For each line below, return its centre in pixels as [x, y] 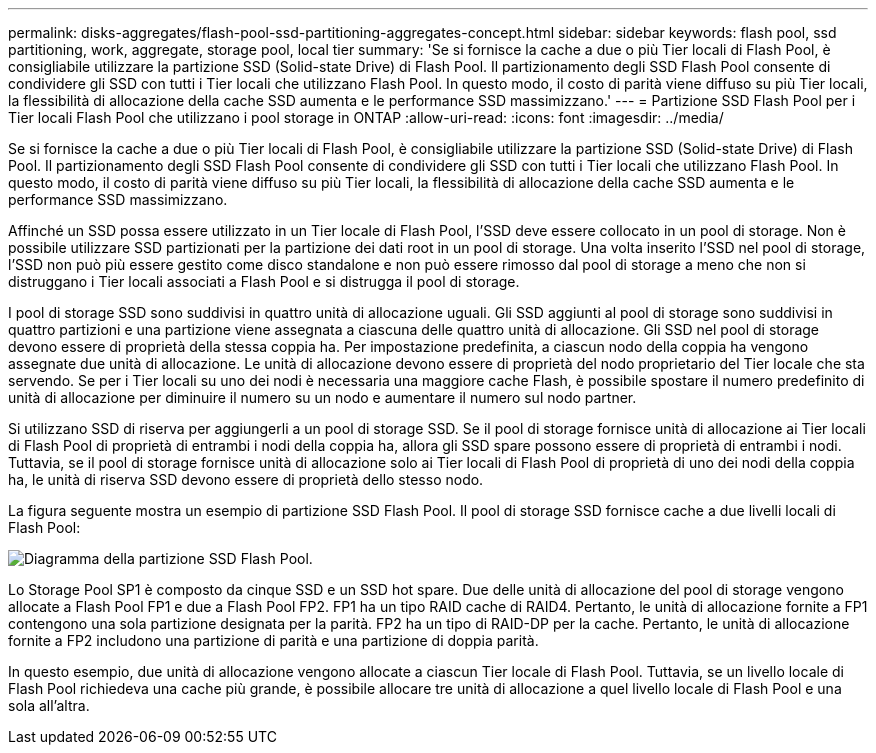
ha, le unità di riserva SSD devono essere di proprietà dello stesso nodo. [246, 479]
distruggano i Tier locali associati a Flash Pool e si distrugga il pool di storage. [264, 281]
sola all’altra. [49, 705]
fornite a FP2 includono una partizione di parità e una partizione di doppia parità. [273, 640]
